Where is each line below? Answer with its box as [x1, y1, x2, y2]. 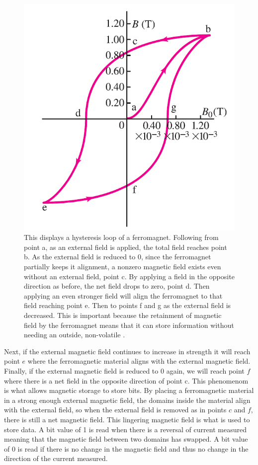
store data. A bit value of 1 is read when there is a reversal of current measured [4, 424, 247, 434]
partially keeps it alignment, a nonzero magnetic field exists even [24, 261, 221, 272]
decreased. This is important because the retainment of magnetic [24, 310, 222, 320]
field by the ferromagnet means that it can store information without [24, 319, 234, 330]
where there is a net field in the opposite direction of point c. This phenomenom [4, 375, 249, 386]
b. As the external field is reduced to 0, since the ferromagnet [24, 251, 211, 262]
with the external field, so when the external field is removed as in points [4, 404, 227, 415]
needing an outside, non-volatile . [24, 329, 125, 340]
